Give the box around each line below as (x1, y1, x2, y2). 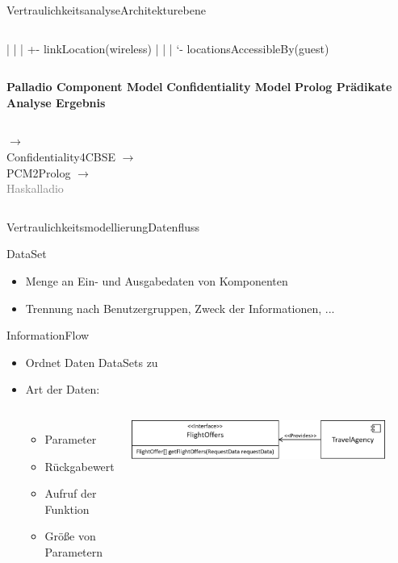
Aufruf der (44, 485, 97, 502)
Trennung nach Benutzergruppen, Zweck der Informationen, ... (25, 299, 335, 316)
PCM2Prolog (6, 164, 71, 181)
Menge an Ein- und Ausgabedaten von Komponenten (25, 272, 288, 289)
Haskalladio (6, 180, 64, 197)
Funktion (44, 500, 90, 517)
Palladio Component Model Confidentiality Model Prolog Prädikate (6, 78, 392, 95)
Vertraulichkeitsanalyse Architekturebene (6, 2, 206, 18)
